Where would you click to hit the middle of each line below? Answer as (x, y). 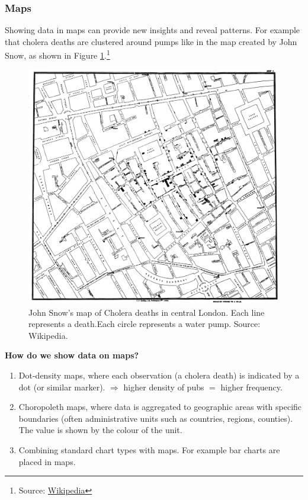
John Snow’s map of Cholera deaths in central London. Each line (147, 312)
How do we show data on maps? (72, 355)
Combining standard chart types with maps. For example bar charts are (149, 450)
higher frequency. (251, 387)
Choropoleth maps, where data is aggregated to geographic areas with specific (160, 407)
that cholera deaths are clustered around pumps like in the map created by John (151, 41)
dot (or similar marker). (62, 387)
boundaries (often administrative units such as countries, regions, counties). (156, 418)
